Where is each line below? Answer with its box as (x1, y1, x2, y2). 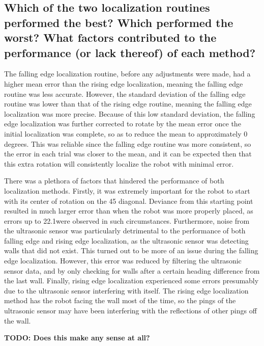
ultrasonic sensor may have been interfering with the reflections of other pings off (4, 305, 257, 316)
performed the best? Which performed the (4, 14, 233, 30)
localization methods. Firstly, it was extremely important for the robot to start (4, 185, 250, 196)
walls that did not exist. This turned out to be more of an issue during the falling (4, 245, 258, 256)
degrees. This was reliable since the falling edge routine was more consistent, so (4, 138, 251, 149)
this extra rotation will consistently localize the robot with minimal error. (4, 158, 234, 169)
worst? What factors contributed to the (4, 30, 217, 45)
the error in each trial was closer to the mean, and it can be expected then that (4, 148, 252, 159)
